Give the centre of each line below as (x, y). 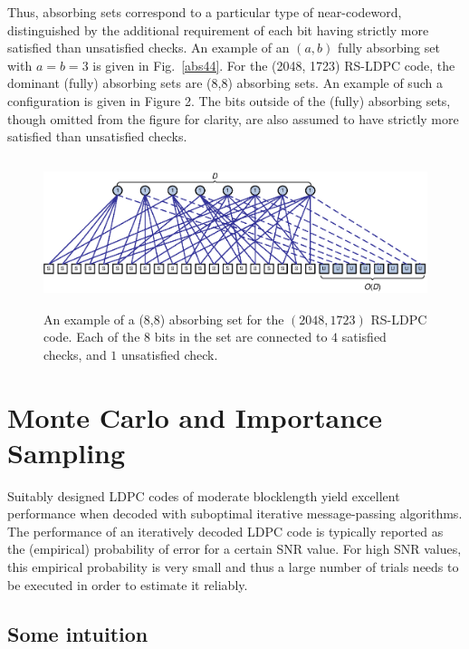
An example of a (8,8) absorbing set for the (164, 319)
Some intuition (78, 633)
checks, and (75, 354)
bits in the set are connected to (241, 337)
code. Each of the (92, 337)
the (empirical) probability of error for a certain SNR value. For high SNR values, (234, 549)
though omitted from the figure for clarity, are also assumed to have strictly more (233, 118)
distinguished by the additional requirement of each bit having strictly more (218, 29)
